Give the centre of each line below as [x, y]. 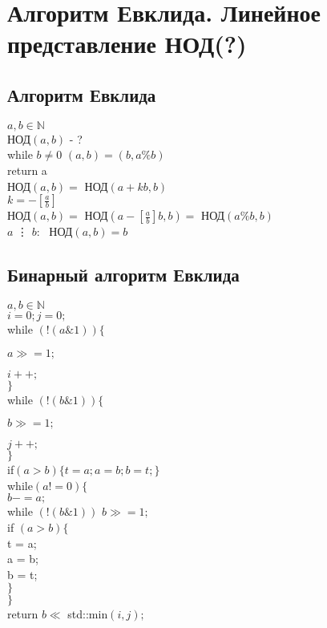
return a [27, 170]
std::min [88, 614]
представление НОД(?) [127, 44]
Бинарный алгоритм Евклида [123, 275]
